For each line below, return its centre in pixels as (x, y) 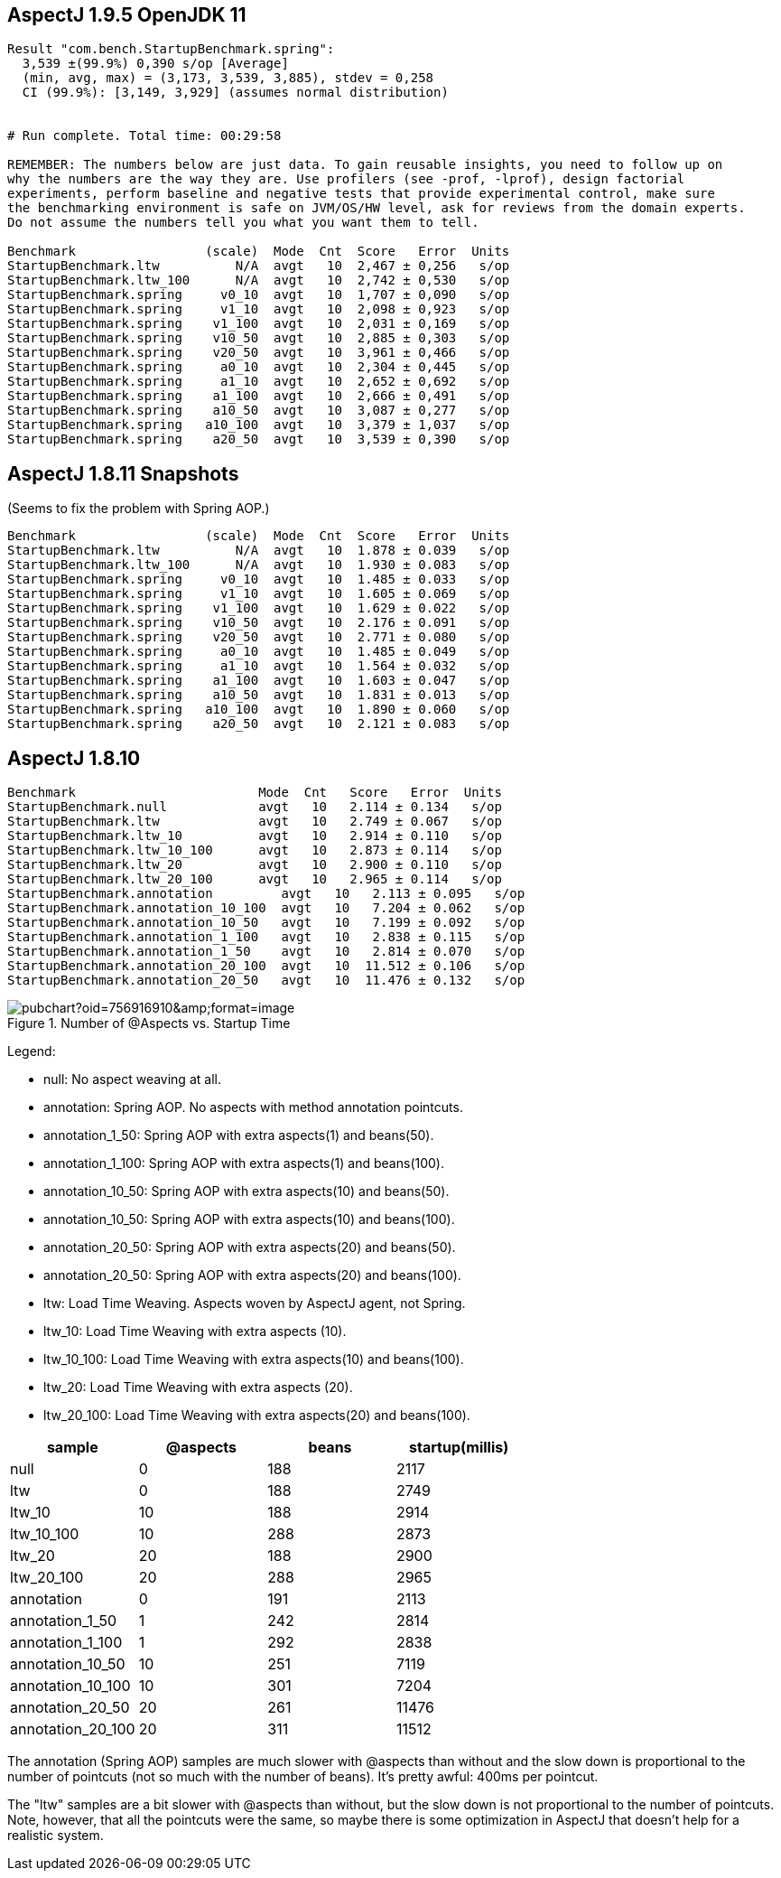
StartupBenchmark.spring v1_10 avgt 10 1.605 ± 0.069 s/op (259, 594)
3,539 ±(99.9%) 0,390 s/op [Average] (155, 64)
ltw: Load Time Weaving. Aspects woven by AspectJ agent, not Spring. (255, 1303)
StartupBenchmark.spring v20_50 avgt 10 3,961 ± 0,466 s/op (259, 353)
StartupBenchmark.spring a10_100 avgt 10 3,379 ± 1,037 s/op (259, 425)
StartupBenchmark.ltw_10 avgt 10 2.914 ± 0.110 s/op (255, 836)
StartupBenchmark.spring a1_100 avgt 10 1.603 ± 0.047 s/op (259, 681)
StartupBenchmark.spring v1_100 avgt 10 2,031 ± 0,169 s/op (259, 324)
